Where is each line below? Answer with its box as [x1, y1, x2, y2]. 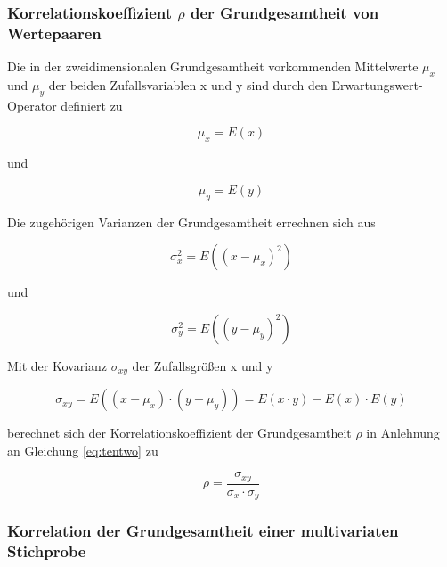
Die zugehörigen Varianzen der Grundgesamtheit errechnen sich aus [7, 212, 376, 231]
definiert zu [61, 95, 123, 114]
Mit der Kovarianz [7, 356, 108, 374]
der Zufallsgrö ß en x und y [132, 356, 273, 374]
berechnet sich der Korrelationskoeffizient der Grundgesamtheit [7, 423, 352, 442]
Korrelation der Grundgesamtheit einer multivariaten [7, 520, 399, 542]
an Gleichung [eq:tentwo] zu [7, 440, 158, 459]
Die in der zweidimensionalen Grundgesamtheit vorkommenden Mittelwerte [7, 57, 419, 76]
